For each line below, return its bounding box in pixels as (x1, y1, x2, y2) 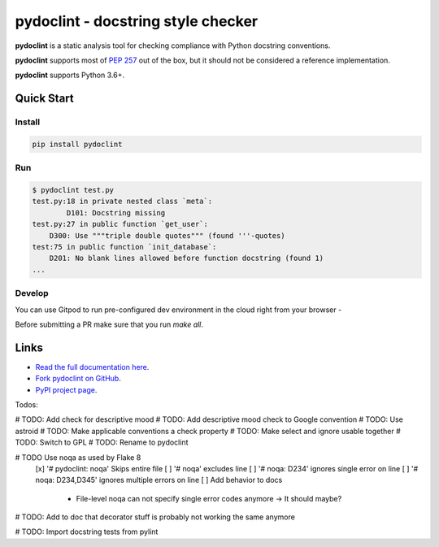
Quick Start (15, 92, 74, 106)
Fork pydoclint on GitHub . (35, 374, 121, 384)
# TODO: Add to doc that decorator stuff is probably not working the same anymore (15, 512, 296, 522)
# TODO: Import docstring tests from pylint (15, 527, 159, 536)
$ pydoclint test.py (32, 185, 114, 195)
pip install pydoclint (32, 139, 123, 149)
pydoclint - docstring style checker (15, 12, 259, 30)
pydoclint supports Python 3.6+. (15, 70, 125, 80)
